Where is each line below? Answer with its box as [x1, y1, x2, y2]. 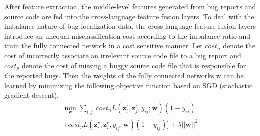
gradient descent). [4, 90, 59, 100]
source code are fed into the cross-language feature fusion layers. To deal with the [4, 11, 254, 21]
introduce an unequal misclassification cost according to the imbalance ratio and [4, 30, 250, 41]
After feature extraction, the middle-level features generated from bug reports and [4, 1, 256, 11]
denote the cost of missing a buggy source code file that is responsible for [21, 60, 246, 70]
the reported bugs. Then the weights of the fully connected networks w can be [4, 70, 244, 81]
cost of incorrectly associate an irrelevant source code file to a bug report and [4, 50, 241, 60]
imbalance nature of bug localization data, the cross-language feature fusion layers [4, 21, 256, 31]
